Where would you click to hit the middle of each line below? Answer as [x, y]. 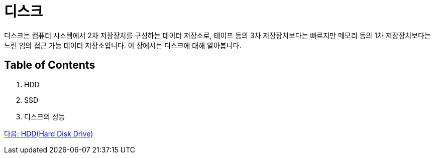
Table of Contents [50, 65]
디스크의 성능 [45, 116]
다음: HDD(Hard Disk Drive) [49, 133]
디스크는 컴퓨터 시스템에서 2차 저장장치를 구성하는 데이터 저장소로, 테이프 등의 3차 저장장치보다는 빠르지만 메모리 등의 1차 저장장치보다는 [217, 35]
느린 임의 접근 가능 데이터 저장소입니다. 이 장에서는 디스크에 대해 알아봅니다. [123, 45]
